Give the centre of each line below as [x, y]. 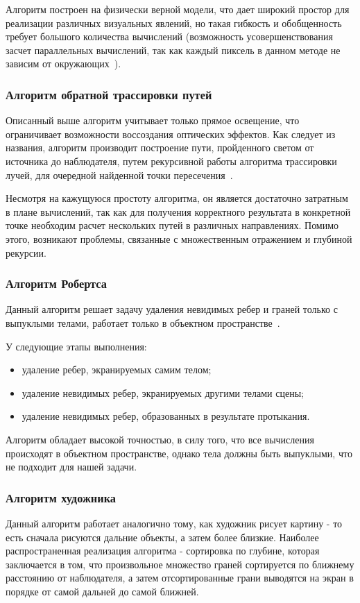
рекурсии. [26, 252]
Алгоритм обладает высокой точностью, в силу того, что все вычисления [160, 439]
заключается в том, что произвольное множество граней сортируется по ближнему [180, 564]
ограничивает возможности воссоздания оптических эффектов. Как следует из [171, 134]
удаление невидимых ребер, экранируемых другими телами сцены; [163, 392]
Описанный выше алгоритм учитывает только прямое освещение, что [153, 120]
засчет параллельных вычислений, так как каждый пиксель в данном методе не [173, 50]
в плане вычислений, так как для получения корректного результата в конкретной [178, 211]
